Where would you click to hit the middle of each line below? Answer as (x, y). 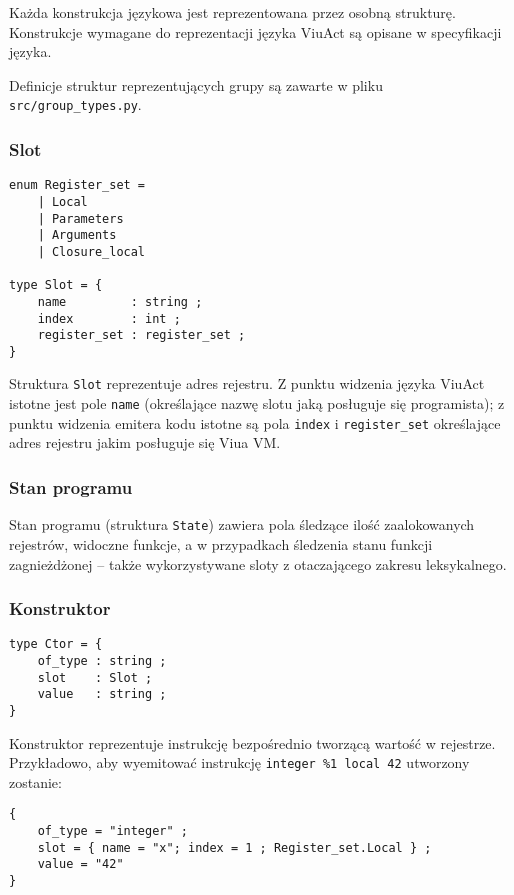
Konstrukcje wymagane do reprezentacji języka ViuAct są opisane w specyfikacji (255, 31)
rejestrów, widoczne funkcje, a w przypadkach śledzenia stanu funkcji (221, 543)
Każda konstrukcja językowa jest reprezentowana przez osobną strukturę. (232, 12)
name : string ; (120, 301)
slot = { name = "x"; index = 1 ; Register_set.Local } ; (234, 847)
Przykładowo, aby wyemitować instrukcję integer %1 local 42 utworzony (239, 762)
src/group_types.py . (75, 104)
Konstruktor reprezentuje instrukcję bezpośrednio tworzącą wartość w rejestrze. (252, 742)
